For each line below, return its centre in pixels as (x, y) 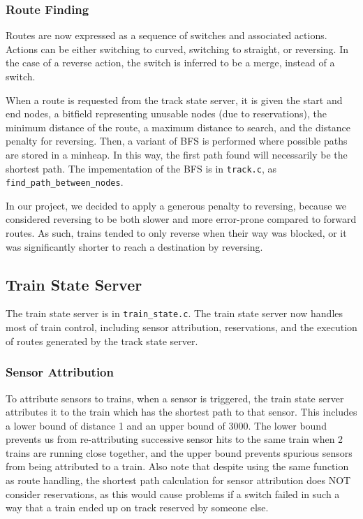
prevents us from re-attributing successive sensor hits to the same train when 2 (175, 439)
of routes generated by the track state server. (102, 341)
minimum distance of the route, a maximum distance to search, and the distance (178, 127)
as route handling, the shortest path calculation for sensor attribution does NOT (178, 480)
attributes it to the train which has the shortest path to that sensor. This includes (181, 412)
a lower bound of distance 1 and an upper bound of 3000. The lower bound (166, 425)
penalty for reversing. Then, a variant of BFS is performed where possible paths (177, 141)
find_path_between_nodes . (65, 182)
